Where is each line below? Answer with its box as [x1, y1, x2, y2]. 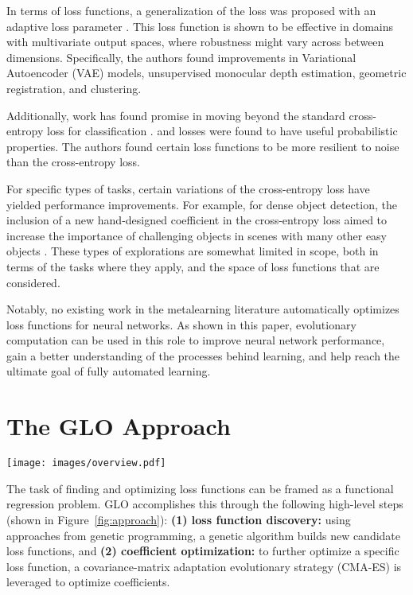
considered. [6, 274, 60, 290]
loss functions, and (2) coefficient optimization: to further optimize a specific [6, 542, 399, 559]
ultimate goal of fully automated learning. [6, 363, 211, 379]
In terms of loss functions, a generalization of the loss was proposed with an [6, 2, 376, 18]
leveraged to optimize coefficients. [6, 574, 170, 590]
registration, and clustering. [6, 80, 142, 96]
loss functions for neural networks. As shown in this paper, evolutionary [6, 316, 357, 332]
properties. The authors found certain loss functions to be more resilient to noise [6, 138, 399, 154]
